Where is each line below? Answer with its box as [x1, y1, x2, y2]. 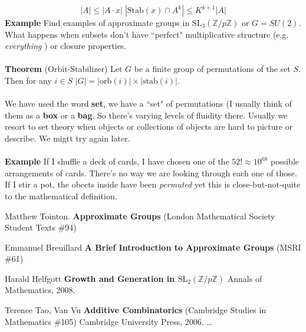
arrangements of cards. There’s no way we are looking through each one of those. [5, 166, 297, 179]
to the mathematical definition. [5, 189, 117, 202]
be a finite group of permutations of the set [134, 63, 291, 75]
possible [271, 155, 299, 167]
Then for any [5, 74, 52, 86]
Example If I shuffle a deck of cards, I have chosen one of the [5, 155, 229, 167]
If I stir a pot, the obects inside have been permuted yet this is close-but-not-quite [5, 178, 301, 190]
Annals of [227, 272, 262, 284]
